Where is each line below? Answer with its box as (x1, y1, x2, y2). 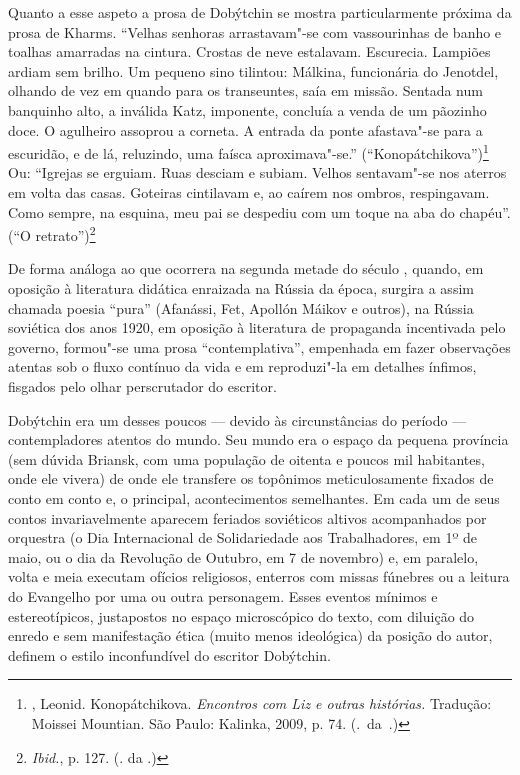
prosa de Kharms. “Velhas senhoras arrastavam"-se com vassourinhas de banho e (8, 21, 502, 42)
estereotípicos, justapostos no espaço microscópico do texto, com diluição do (8, 605, 475, 626)
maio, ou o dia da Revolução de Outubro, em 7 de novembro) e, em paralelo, (8, 546, 479, 567)
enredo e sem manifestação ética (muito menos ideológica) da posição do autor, (8, 625, 493, 646)
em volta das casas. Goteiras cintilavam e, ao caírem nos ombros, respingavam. (8, 182, 490, 202)
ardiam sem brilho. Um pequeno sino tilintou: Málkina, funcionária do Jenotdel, (8, 60, 499, 81)
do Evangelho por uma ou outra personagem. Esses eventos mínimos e (8, 585, 438, 606)
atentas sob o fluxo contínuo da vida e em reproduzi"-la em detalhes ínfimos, (8, 356, 477, 377)
